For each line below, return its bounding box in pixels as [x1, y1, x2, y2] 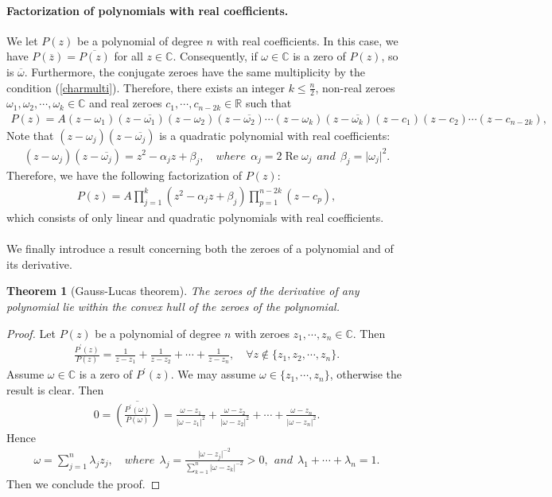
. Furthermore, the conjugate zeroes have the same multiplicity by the [24, 63, 366, 80]
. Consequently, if [173, 48, 258, 64]
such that [245, 95, 292, 111]
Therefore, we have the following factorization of [6, 167, 243, 184]
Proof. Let [6, 324, 56, 341]
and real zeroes [89, 95, 162, 111]
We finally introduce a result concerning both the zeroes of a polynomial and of [6, 240, 394, 257]
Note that [6, 127, 54, 144]
